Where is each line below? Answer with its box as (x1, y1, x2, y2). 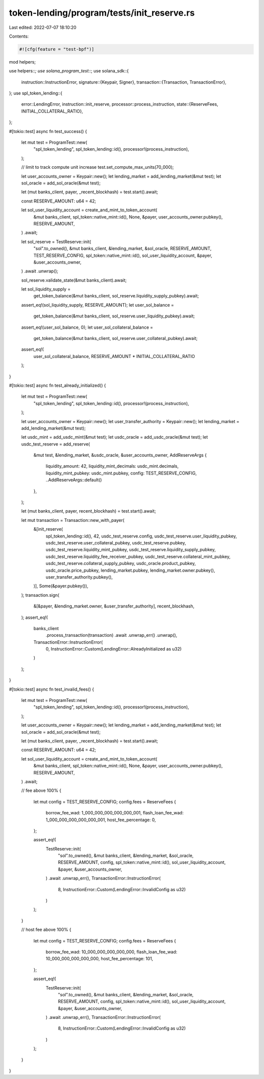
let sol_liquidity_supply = (21, 286, 71, 292)
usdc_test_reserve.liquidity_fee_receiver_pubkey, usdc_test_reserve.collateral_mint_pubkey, (45, 553, 231, 560)
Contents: (9, 33, 29, 39)
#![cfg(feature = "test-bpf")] (19, 46, 95, 52)
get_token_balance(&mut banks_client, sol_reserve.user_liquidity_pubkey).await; (33, 313, 195, 319)
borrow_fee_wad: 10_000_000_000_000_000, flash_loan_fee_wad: (45, 949, 177, 955)
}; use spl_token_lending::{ (9, 90, 63, 96)
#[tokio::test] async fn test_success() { (9, 128, 88, 134)
